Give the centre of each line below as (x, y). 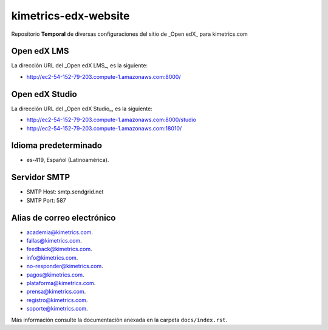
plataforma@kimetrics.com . (61, 283)
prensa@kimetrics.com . (56, 292)
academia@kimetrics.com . (60, 232)
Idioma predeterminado (57, 146)
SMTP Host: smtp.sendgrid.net (65, 192)
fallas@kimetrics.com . (54, 241)
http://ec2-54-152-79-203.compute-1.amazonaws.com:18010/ (104, 128)
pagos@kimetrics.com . (55, 274)
